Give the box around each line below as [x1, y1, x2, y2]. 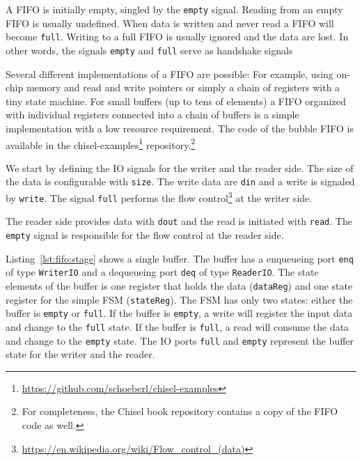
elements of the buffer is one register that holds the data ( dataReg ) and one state [6, 278, 353, 292]
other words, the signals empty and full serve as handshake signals [6, 42, 293, 57]
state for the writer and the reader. [6, 347, 155, 361]
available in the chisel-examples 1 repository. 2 [6, 135, 196, 152]
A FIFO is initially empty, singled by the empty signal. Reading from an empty [6, 2, 343, 16]
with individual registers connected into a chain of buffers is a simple [6, 107, 299, 122]
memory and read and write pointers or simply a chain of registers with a [26, 80, 340, 95]
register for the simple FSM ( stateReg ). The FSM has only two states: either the [6, 292, 353, 306]
